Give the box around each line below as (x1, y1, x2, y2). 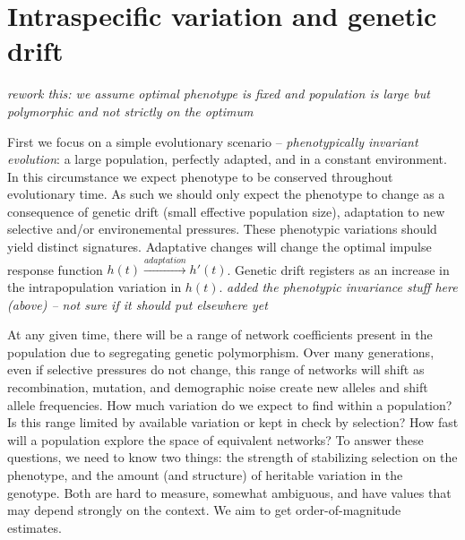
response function (7, 260, 103, 279)
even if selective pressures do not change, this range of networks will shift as (7, 360, 425, 379)
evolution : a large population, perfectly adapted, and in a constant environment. (7, 150, 447, 168)
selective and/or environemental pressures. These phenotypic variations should (7, 219, 437, 238)
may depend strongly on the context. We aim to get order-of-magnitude (7, 501, 401, 519)
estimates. (7, 518, 62, 536)
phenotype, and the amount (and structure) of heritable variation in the (7, 465, 403, 484)
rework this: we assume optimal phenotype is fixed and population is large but (7, 84, 430, 103)
